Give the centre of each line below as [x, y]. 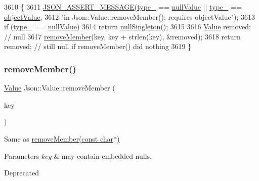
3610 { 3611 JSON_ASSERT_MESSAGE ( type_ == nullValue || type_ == [123, 7]
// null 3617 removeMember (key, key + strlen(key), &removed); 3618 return [122, 36]
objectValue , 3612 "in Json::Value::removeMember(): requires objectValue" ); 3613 [129, 16]
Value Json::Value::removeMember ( [60, 88]
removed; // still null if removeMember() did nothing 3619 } [98, 46]
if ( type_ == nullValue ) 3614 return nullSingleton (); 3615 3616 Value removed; [127, 27]
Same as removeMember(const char [59, 138]
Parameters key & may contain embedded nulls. [78, 155]
